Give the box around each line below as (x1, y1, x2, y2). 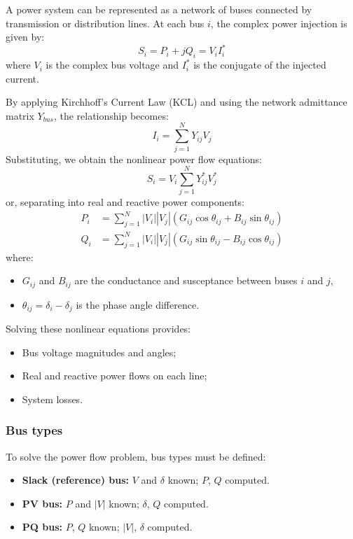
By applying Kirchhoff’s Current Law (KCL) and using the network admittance (6, 94, 347, 109)
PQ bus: (22, 519, 62, 534)
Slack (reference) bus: (22, 472, 129, 487)
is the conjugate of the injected (193, 57, 326, 72)
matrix (6, 108, 34, 122)
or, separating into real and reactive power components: (6, 195, 245, 209)
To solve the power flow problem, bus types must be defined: (6, 449, 266, 463)
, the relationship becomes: (53, 108, 169, 122)
